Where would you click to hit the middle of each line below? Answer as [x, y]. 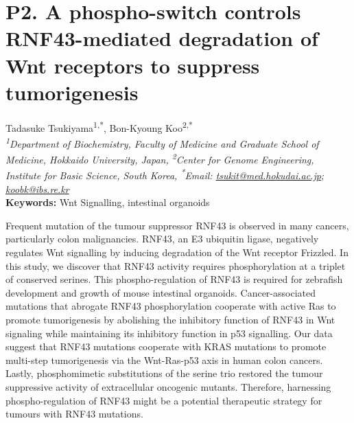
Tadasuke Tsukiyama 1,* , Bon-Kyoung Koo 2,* [99, 126]
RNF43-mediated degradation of [162, 38]
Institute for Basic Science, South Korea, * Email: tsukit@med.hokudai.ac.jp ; [165, 174]
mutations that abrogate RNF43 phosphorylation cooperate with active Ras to [171, 306]
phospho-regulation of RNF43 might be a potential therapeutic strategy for [164, 400]
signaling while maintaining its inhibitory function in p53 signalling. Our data [169, 333]
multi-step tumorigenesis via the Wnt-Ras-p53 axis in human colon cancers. [164, 359]
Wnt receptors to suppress [133, 65]
